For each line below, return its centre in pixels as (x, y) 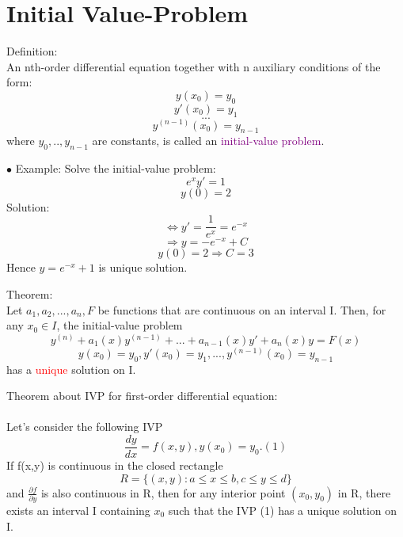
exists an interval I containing (78, 510)
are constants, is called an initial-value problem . (208, 141)
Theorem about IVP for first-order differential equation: (142, 396)
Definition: (32, 51)
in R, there (364, 492)
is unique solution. (143, 267)
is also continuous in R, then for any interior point (163, 492)
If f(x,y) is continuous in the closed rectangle (115, 465)
